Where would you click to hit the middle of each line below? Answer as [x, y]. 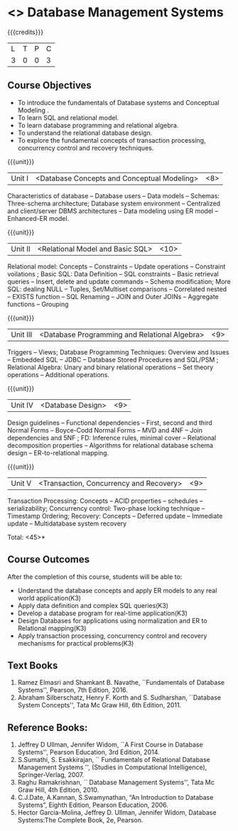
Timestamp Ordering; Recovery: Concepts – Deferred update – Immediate [115, 516]
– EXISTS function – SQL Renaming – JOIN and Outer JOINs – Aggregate [113, 296]
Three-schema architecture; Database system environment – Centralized [114, 203]
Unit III [22, 335]
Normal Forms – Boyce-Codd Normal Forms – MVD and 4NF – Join [105, 430]
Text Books [33, 665]
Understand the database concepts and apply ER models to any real [117, 590]
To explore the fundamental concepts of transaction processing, [112, 140]
